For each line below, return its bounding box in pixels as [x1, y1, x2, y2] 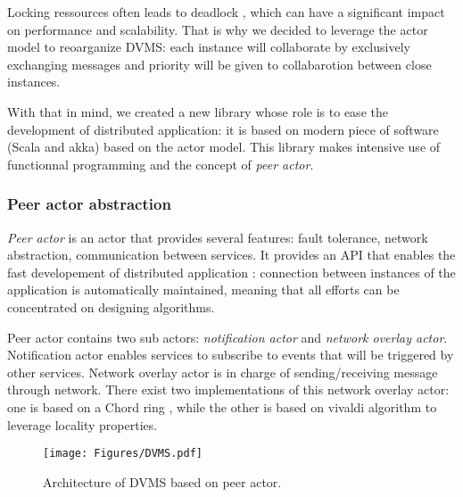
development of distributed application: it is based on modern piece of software [7, 120, 439, 138]
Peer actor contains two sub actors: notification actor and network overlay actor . [7, 327, 448, 346]
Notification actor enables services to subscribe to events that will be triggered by [7, 345, 454, 364]
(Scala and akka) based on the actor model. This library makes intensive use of [7, 137, 441, 156]
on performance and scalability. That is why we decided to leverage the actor [7, 20, 428, 38]
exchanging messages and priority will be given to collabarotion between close [7, 54, 432, 73]
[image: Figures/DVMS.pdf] [43, 447, 203, 460]
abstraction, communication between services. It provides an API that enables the [7, 245, 456, 264]
